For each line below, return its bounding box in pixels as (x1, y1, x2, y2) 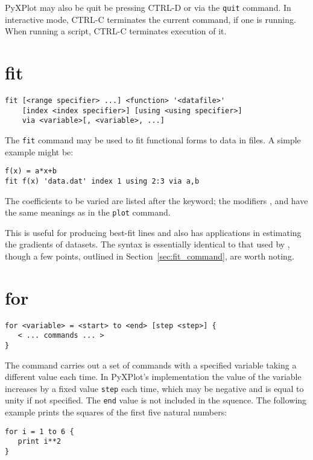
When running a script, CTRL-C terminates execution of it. (5, 25, 227, 37)
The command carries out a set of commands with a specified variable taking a (5, 358, 297, 371)
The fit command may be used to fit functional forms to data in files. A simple (5, 133, 301, 146)
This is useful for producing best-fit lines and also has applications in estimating (5, 226, 302, 238)
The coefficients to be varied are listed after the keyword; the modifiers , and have (5, 194, 308, 207)
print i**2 (17, 437, 62, 446)
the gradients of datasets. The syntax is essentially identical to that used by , (5, 238, 290, 250)
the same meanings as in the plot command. (5, 206, 171, 219)
